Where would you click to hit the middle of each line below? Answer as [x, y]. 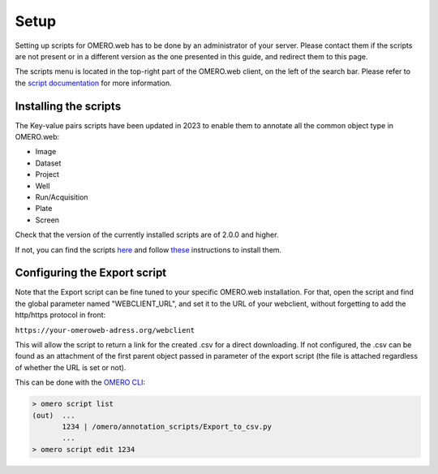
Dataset [48, 163]
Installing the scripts [68, 106]
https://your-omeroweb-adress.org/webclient [105, 330]
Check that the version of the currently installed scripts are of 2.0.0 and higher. [147, 235]
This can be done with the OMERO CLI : [80, 382]
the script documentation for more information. [93, 83]
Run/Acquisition [62, 197]
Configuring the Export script [91, 273]
